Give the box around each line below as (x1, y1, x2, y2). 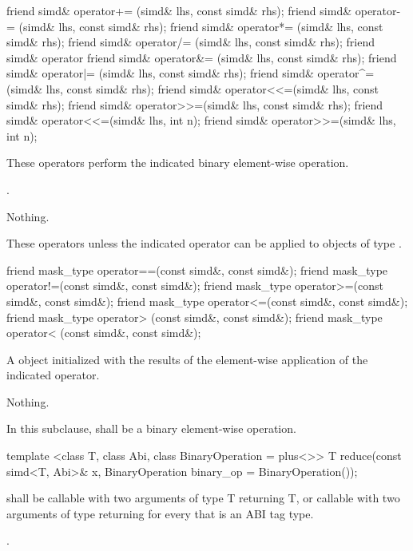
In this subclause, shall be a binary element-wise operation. (6, 420, 296, 437)
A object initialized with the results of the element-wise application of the (6, 351, 368, 367)
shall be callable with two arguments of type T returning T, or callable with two (6, 490, 400, 506)
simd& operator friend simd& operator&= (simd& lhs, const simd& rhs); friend (6, 49, 397, 65)
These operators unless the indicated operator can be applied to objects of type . (6, 235, 402, 252)
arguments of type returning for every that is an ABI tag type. (6, 505, 314, 521)
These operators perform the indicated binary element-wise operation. (6, 154, 349, 171)
